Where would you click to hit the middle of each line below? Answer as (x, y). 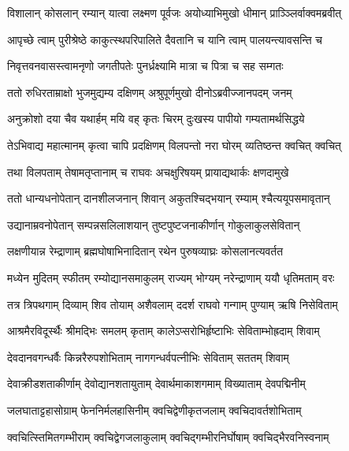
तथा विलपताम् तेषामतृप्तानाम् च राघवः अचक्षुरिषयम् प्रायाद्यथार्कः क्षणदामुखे (148, 171)
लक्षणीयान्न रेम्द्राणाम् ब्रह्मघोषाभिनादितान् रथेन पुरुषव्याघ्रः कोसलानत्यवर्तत (145, 251)
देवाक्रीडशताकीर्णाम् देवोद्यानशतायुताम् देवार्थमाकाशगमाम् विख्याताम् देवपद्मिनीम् (156, 384)
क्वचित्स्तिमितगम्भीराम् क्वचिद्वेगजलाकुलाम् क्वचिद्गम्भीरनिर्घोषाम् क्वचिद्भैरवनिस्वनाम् (168, 436)
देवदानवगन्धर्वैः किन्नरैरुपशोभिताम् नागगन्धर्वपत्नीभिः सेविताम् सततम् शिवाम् (148, 357)
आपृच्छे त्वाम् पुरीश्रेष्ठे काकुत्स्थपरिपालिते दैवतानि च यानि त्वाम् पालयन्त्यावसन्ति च (165, 39)
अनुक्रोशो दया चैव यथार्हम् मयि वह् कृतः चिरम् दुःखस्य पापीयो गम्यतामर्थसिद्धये (156, 119)
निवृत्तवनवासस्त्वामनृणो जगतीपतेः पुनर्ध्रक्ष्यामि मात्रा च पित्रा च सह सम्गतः (145, 66)
